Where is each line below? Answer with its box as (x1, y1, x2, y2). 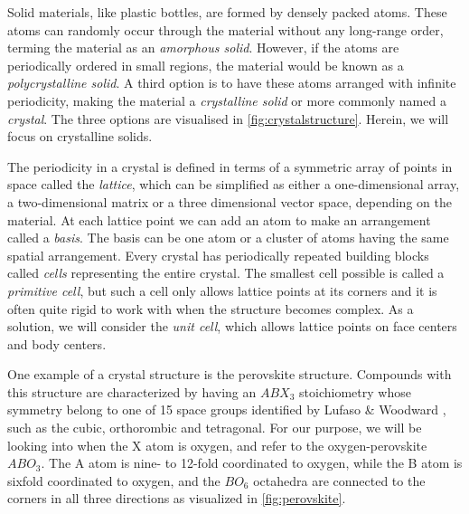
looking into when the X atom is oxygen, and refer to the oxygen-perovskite (7, 435, 427, 454)
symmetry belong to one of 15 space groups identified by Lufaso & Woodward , (7, 400, 446, 419)
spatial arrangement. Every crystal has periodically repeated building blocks (7, 245, 429, 264)
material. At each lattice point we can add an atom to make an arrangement (7, 210, 431, 229)
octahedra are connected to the (253, 471, 426, 490)
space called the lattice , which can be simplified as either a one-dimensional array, (7, 175, 460, 194)
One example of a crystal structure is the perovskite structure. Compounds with (7, 365, 452, 384)
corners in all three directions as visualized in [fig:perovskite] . (7, 489, 346, 508)
